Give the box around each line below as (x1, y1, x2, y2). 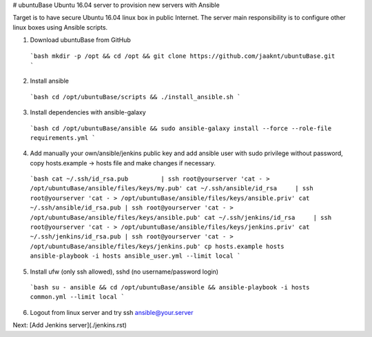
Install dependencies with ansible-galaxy (30, 108, 146, 116)
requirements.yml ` (30, 134, 96, 141)
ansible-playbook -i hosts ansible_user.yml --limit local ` (30, 252, 241, 260)
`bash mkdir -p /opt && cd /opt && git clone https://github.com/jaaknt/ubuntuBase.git (30, 52, 335, 60)
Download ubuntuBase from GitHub (30, 36, 131, 44)
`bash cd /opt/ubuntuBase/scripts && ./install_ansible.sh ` (30, 93, 241, 101)
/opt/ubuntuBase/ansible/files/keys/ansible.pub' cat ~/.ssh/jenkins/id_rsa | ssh (30, 214, 332, 221)
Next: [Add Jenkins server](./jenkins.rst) (12, 321, 127, 329)
